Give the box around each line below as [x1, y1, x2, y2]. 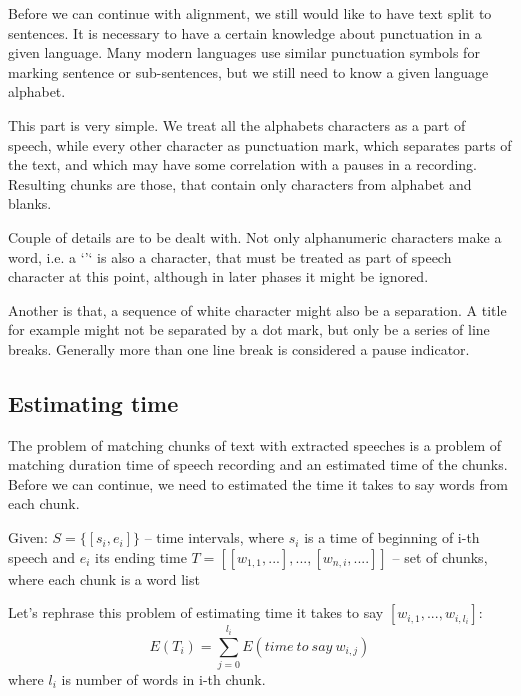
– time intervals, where [144, 527, 285, 548]
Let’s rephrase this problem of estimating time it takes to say [8, 602, 384, 623]
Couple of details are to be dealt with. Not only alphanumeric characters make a [8, 226, 502, 247]
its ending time [94, 546, 187, 567]
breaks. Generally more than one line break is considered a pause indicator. [8, 338, 470, 359]
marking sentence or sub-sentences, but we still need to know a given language [8, 61, 489, 82]
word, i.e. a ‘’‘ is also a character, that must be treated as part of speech [8, 246, 452, 267]
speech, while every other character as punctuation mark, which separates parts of [8, 134, 512, 155]
